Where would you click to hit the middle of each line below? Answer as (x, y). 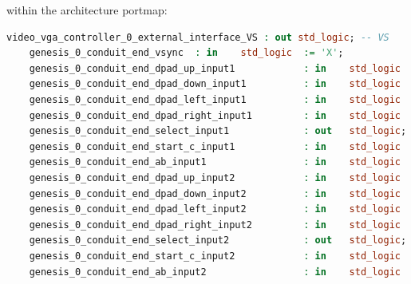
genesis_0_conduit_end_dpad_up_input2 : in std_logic (215, 177)
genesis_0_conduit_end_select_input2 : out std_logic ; (218, 241)
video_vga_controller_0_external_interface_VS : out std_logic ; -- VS (198, 37)
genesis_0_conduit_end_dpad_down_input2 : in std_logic (215, 193)
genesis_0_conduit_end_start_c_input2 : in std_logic (215, 256)
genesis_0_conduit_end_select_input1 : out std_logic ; (218, 131)
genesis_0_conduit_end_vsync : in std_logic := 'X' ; (186, 53)
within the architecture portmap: (87, 10)
